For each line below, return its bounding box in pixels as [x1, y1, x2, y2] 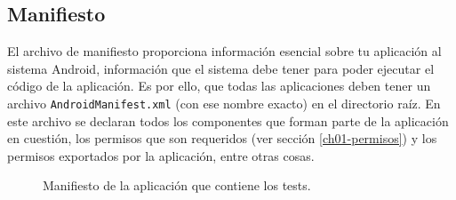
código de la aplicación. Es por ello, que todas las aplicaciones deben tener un [7, 76, 431, 95]
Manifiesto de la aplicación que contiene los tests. [43, 176, 311, 195]
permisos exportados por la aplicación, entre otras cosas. [7, 146, 315, 164]
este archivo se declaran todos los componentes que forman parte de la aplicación [7, 111, 449, 130]
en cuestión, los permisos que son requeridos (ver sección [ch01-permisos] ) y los [7, 129, 437, 148]
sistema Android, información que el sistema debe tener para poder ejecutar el [7, 59, 435, 77]
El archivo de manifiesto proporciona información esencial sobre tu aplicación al [7, 42, 442, 60]
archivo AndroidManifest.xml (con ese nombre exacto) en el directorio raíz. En [7, 93, 441, 112]
